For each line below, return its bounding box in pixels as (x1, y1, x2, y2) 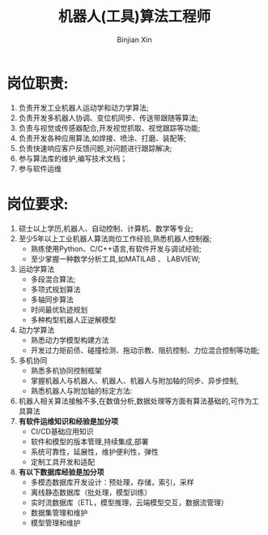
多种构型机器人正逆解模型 (30, 314, 117, 325)
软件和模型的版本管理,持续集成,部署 (30, 436, 149, 447)
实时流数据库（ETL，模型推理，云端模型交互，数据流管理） (30, 497, 228, 507)
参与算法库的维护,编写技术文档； (18, 153, 128, 163)
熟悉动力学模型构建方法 (30, 334, 109, 345)
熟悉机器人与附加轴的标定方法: (30, 386, 133, 395)
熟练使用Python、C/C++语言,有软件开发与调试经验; (30, 244, 202, 253)
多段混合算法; (30, 274, 76, 284)
